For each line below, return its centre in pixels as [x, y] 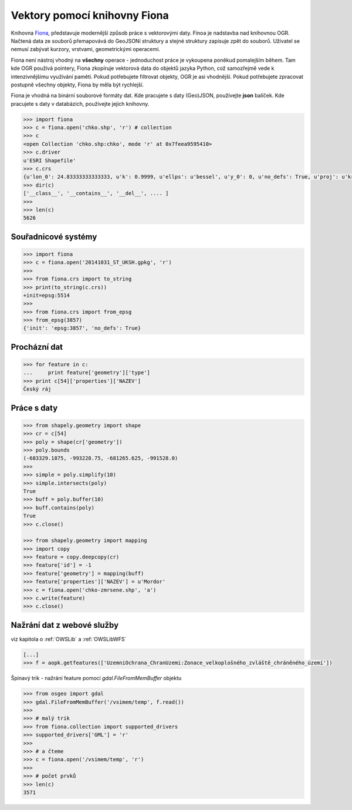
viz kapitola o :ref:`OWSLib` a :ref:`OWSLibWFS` [69, 639]
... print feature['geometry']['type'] [87, 373]
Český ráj [37, 389]
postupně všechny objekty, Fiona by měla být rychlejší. [77, 85]
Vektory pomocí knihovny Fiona [90, 15]
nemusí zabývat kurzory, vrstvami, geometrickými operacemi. [86, 49]
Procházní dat [37, 347]
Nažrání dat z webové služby [65, 625]
